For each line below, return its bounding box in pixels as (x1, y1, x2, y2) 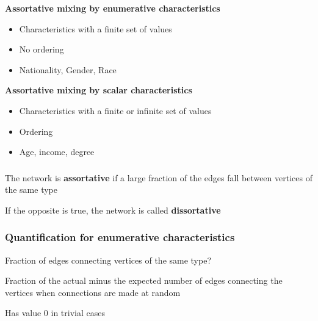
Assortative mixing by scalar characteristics (5, 84, 192, 96)
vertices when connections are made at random (5, 286, 181, 298)
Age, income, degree (19, 145, 95, 158)
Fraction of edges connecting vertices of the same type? (5, 253, 212, 266)
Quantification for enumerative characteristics (5, 229, 235, 245)
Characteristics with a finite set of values (19, 22, 172, 35)
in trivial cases (51, 306, 105, 319)
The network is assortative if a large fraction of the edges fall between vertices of (5, 171, 313, 184)
